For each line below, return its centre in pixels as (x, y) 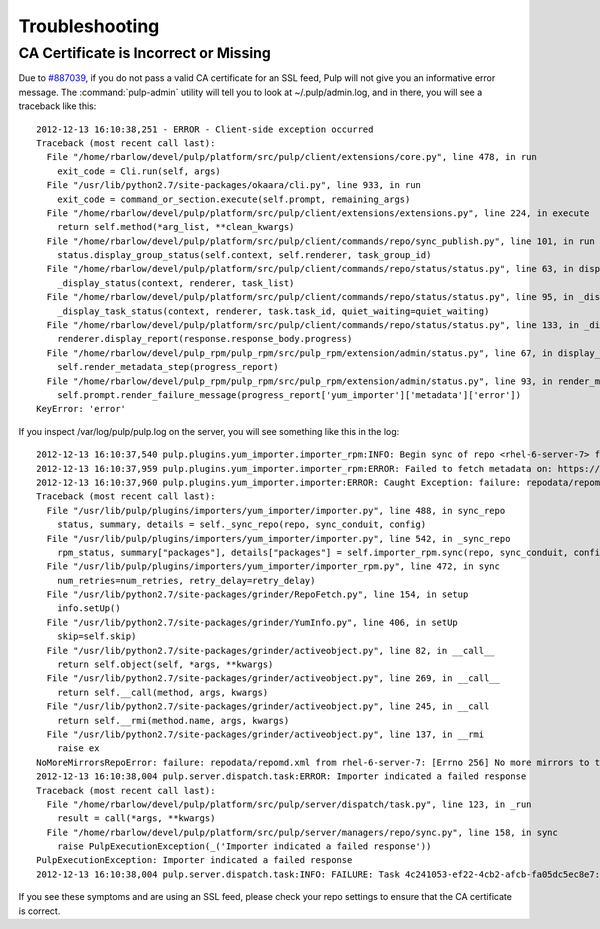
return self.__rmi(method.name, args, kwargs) (173, 720)
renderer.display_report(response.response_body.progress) (204, 339)
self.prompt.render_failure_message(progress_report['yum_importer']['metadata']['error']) (289, 394)
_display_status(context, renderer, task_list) (175, 283)
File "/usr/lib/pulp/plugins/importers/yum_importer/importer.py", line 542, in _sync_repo (278, 538)
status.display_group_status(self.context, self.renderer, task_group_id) (244, 255)
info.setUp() (88, 608)
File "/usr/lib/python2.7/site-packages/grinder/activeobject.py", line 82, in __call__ (270, 650)
